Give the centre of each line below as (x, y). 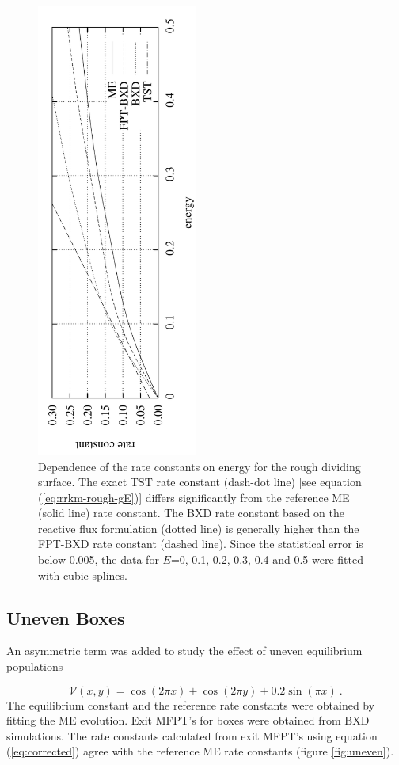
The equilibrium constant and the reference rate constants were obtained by (191, 704)
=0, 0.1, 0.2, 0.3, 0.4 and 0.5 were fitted (267, 559)
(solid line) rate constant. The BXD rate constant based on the (191, 513)
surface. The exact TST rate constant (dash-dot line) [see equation (200, 482)
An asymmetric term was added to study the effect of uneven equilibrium (184, 651)
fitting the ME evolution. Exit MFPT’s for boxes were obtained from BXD (188, 720)
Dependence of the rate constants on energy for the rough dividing (199, 466)
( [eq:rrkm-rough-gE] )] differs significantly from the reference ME (194, 497)
